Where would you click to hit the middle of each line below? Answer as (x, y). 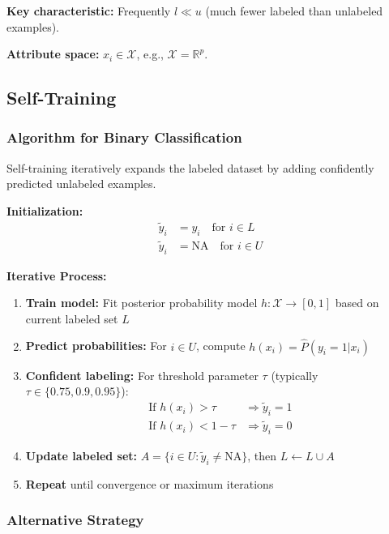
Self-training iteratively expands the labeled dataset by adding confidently (190, 167)
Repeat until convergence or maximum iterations (150, 483)
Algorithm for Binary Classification (124, 137)
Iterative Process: (57, 275)
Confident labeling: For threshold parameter (142, 375)
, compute (220, 346)
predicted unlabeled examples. (81, 184)
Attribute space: (53, 54)
